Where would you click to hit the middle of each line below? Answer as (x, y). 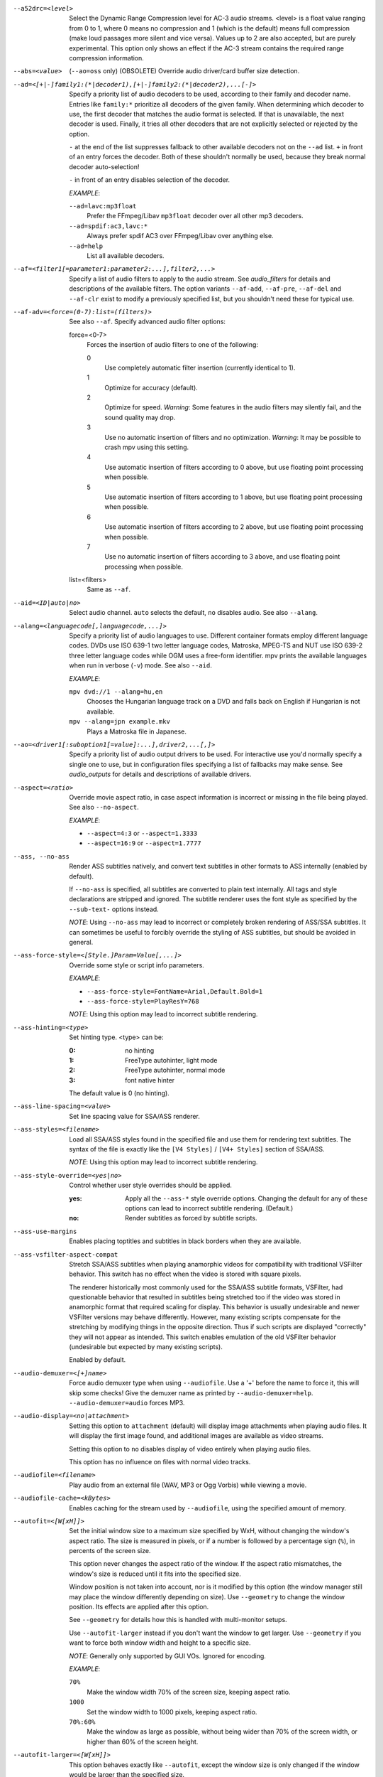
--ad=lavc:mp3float (103, 206)
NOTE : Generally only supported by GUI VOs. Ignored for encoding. (167, 1655)
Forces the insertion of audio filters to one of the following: (173, 345)
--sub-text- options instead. (114, 909)
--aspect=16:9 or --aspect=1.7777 (144, 843)
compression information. (107, 58)
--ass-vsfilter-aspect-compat (66, 1254)
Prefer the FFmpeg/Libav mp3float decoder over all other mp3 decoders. (195, 216)
